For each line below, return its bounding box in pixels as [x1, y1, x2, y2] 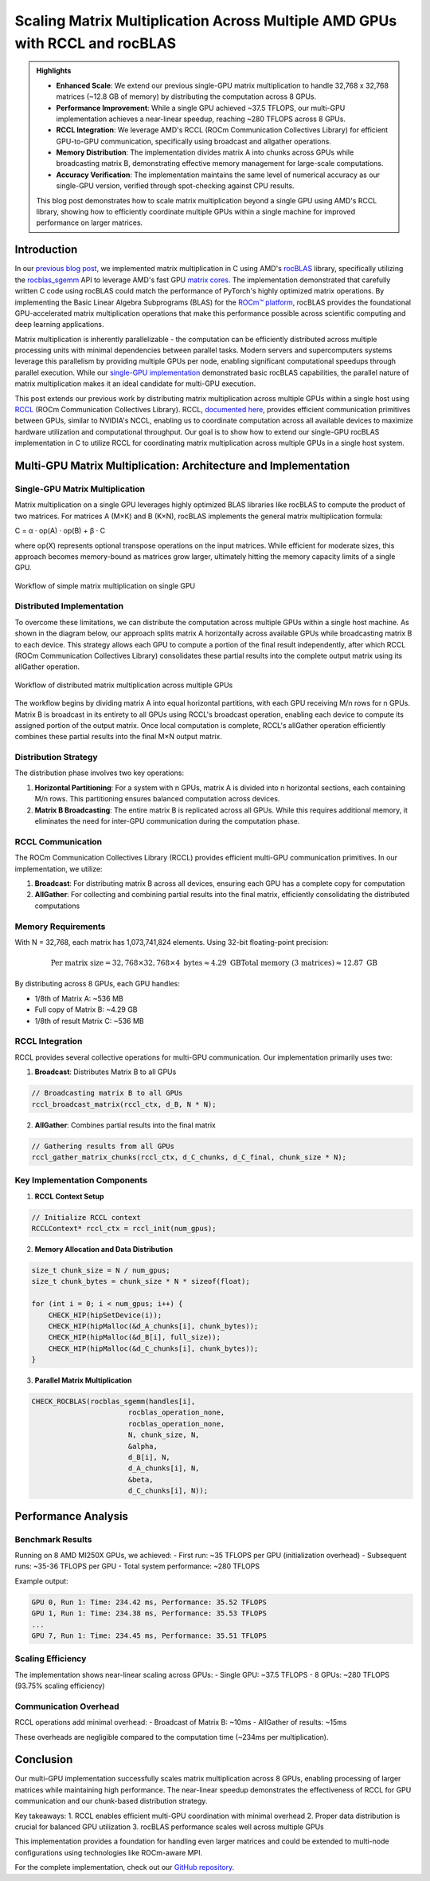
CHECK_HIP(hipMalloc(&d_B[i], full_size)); [48, 1332, 221, 1342]
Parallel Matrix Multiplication [34, 1375, 132, 1385]
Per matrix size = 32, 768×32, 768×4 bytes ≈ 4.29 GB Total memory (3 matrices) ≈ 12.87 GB [50, 958, 378, 968]
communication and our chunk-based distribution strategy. [14, 1796, 208, 1806]
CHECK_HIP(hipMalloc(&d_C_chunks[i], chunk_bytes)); [48, 1344, 259, 1353]
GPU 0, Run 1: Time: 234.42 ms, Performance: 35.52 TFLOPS [31, 1597, 267, 1607]
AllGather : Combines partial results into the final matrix [34, 1120, 217, 1130]
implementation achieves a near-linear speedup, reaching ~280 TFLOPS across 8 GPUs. [56, 114, 346, 124]
